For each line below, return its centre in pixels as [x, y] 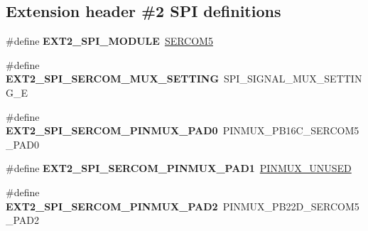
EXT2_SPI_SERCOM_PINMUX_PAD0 [112, 130]
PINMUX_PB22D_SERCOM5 [291, 206]
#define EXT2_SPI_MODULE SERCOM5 [109, 41]
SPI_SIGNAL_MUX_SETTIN [293, 79]
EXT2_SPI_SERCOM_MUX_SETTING [113, 79]
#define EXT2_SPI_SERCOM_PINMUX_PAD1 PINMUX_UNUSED [179, 168]
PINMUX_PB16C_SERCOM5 [291, 130]
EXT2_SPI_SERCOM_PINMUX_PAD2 [112, 206]
